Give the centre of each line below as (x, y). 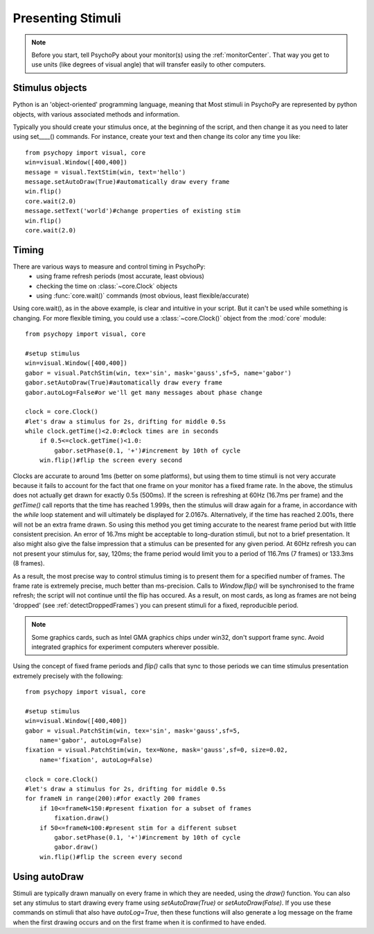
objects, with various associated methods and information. (96, 114)
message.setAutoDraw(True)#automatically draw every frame (127, 181)
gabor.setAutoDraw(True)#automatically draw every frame (124, 383)
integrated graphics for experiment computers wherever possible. (125, 647)
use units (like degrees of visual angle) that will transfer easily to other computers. (149, 65)
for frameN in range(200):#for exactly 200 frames (113, 799)
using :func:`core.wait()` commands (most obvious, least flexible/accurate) (143, 296)
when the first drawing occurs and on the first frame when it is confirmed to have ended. (140, 922)
